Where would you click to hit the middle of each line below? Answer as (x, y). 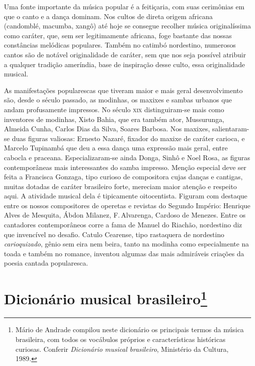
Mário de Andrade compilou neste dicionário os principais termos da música (130, 329)
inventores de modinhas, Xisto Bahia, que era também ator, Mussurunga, (114, 119)
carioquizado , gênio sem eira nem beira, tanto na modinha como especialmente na (127, 244)
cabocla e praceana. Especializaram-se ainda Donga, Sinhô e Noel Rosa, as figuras (127, 157)
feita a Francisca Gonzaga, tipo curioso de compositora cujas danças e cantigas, (123, 177)
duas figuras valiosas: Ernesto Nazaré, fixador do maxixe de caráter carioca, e (128, 138)
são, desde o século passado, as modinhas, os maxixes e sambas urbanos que (118, 100)
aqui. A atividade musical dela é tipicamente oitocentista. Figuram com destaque (126, 196)
